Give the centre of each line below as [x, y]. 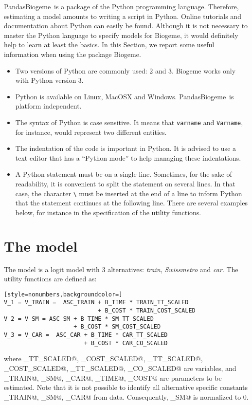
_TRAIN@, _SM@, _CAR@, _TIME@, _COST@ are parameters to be [113, 377]
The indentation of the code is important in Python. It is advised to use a [126, 148]
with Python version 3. [49, 80]
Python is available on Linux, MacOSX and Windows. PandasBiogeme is [125, 96]
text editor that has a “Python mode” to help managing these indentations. [128, 157]
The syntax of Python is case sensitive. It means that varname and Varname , [129, 122]
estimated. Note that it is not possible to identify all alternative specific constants [126, 387]
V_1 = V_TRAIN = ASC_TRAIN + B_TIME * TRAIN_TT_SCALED [96, 303]
